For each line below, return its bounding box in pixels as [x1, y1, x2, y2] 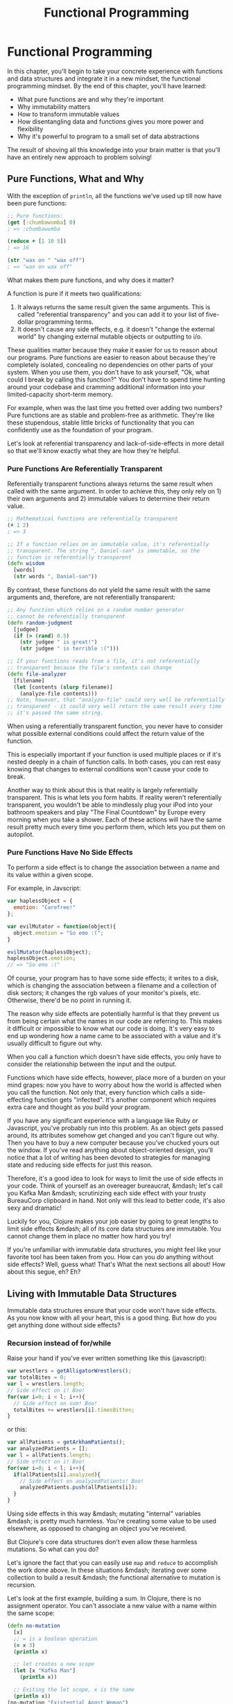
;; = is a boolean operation [13, 1635, 98, 1642]
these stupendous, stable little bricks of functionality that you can [7, 418, 195, 427]
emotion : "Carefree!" [13, 904, 76, 911]
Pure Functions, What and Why [7, 173, 144, 185]
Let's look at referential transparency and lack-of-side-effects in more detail [7, 439, 224, 448]
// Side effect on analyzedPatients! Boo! [19, 1477, 144, 1484]
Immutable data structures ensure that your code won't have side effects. [7, 1306, 217, 1315]
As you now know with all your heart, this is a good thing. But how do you [7, 1313, 217, 1322]
